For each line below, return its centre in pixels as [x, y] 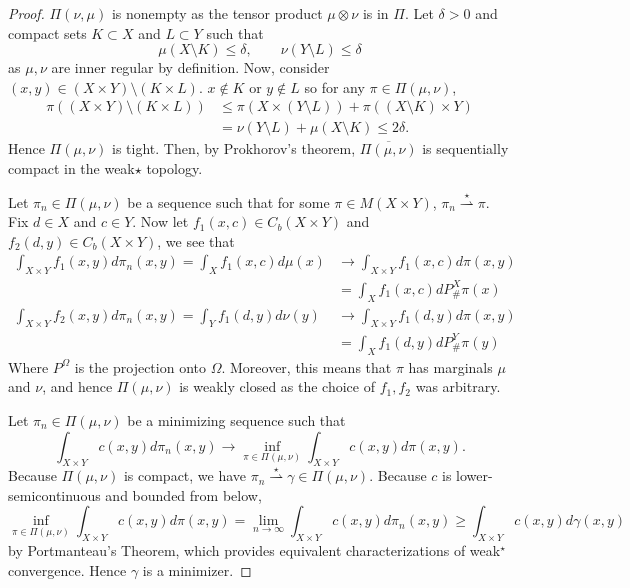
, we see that [196, 240]
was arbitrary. [458, 386]
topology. [174, 168]
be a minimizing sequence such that [236, 419]
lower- [474, 475]
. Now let [160, 221]
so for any [334, 86]
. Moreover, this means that [306, 366]
